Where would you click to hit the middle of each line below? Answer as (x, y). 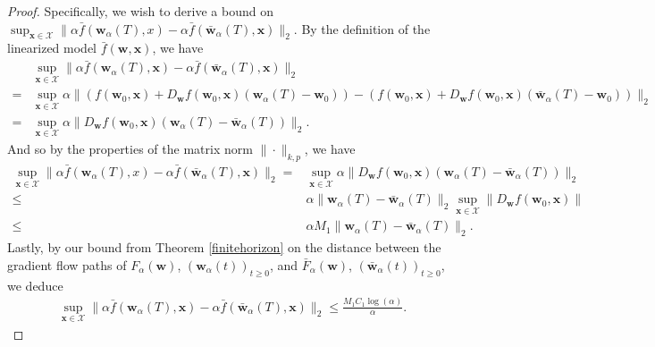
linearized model (52, 48)
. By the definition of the (362, 28)
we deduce (35, 285)
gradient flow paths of (67, 264)
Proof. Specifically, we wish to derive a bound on (140, 11)
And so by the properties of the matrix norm (130, 148)
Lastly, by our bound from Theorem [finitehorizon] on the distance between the (224, 247)
